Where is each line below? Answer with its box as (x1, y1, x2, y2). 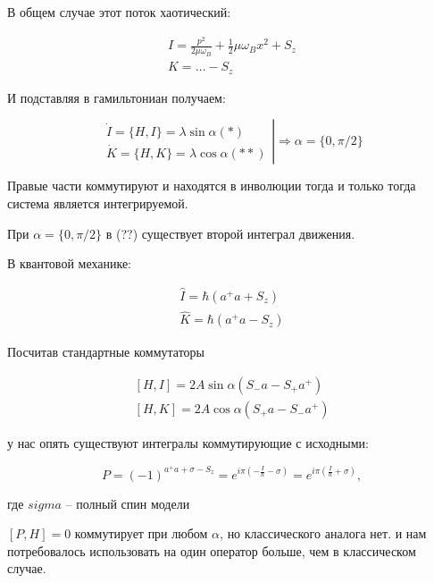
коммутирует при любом (74, 524, 208, 543)
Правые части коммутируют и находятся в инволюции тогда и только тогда (7, 176, 416, 195)
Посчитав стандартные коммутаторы (7, 342, 204, 361)
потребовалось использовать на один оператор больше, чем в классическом (7, 541, 416, 560)
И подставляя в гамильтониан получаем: (7, 88, 226, 106)
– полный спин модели (65, 494, 190, 512)
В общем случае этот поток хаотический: (7, 3, 231, 21)
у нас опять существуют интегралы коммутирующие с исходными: (7, 433, 369, 452)
